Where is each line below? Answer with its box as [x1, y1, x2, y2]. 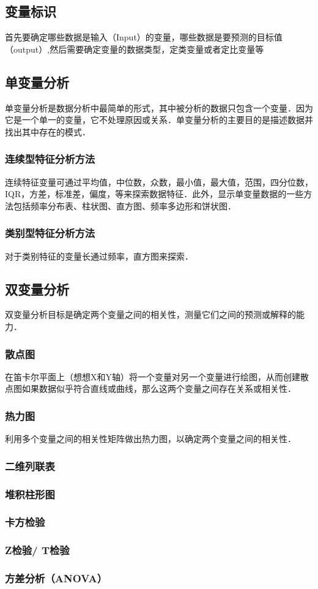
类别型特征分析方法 [5, 225, 95, 241]
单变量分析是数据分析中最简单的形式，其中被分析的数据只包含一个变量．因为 [5, 101, 313, 114]
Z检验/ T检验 [5, 542, 70, 558]
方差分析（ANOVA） [5, 571, 108, 586]
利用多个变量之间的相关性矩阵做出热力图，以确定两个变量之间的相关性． [5, 432, 296, 445]
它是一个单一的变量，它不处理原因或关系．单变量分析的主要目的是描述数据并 [5, 113, 313, 126]
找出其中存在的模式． [5, 125, 91, 138]
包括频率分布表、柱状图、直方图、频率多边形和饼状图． [13, 199, 236, 212]
